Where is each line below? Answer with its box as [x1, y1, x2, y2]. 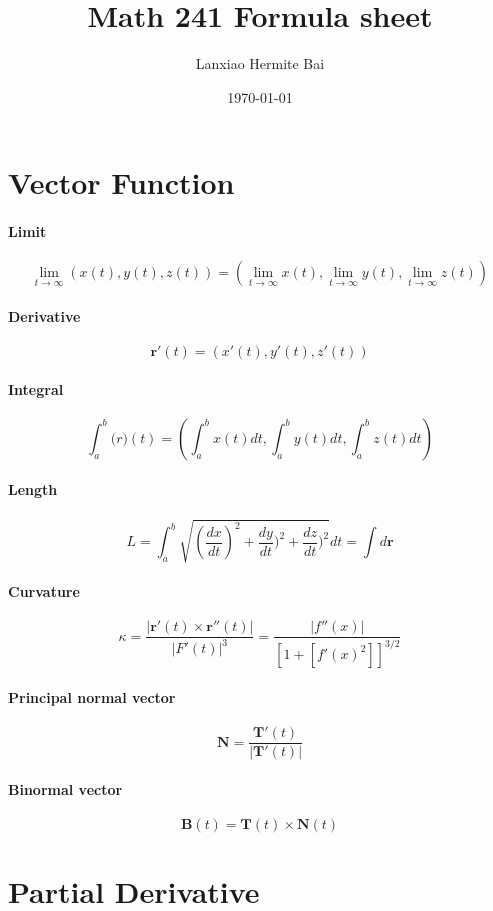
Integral [8, 378, 64, 399]
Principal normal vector [8, 687, 176, 708]
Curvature [8, 580, 80, 601]
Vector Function [8, 162, 235, 203]
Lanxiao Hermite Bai [195, 53, 325, 74]
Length [8, 479, 58, 500]
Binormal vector [8, 778, 123, 799]
